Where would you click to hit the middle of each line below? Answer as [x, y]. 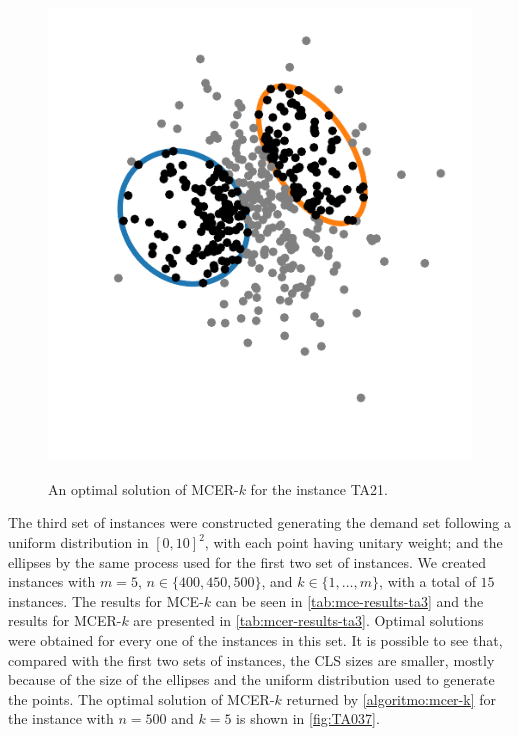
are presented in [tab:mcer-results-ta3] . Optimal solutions [308, 620]
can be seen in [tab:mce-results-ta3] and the [349, 600]
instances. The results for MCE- [106, 600]
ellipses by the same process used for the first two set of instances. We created [247, 561]
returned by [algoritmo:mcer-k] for [391, 698]
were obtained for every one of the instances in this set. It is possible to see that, [255, 639]
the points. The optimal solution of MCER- [141, 698]
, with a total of [427, 581]
